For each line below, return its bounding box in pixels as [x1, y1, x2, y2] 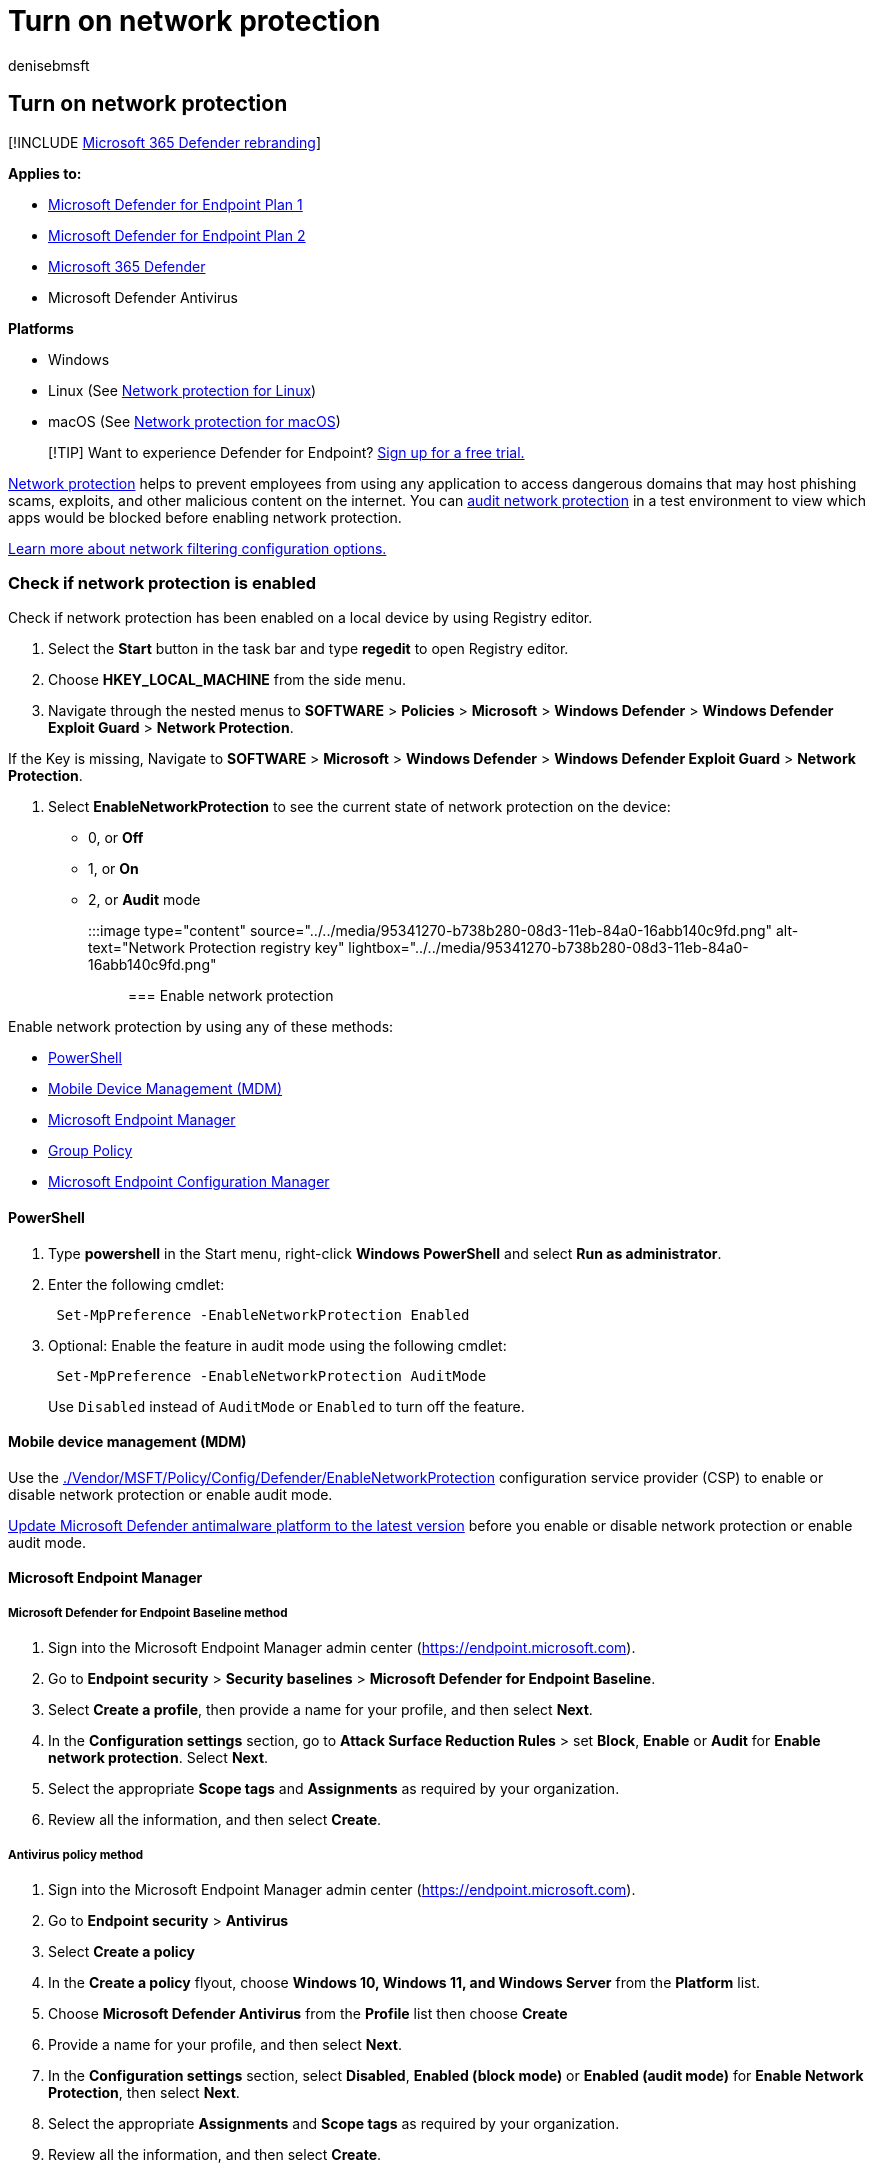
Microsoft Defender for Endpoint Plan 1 [48, 195, 303, 213]
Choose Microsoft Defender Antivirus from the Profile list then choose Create [48, 2004, 568, 2022]
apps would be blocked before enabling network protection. [8, 508, 402, 526]
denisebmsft [8, 56, 90, 74]
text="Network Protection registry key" [88, 939, 345, 957]
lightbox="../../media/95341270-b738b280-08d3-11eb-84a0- [348, 939, 749, 957]
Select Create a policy [48, 1942, 196, 1960]
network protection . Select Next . [48, 1749, 269, 1767]
